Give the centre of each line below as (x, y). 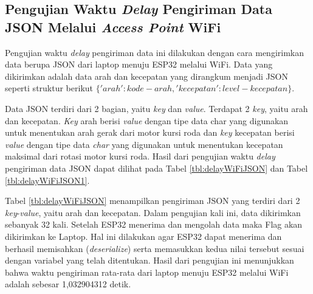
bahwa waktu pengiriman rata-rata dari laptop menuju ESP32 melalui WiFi (147, 272)
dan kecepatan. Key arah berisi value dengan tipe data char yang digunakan (147, 120)
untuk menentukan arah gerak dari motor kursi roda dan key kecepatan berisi (150, 132)
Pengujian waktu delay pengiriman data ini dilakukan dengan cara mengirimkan (154, 52)
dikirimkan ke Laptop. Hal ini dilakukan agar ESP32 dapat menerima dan (143, 236)
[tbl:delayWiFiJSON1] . (47, 180)
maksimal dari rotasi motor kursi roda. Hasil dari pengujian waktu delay (140, 156)
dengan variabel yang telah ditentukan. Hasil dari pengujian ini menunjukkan (150, 260)
